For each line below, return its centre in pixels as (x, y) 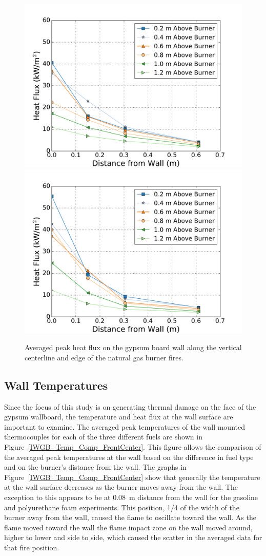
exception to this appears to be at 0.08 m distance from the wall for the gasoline (131, 497)
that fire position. (32, 547)
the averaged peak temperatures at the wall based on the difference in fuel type (129, 457)
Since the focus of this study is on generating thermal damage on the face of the (130, 406)
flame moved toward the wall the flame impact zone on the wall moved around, (128, 527)
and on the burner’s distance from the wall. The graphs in (95, 467)
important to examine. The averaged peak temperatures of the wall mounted (125, 426)
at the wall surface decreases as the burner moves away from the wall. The (121, 487)
